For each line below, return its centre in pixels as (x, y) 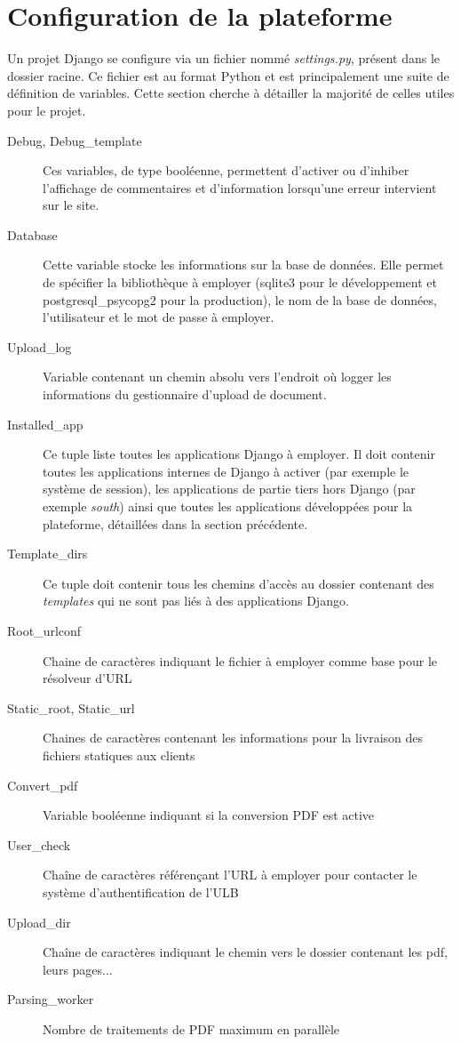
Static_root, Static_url (71, 707)
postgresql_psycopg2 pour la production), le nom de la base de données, (240, 299)
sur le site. (71, 205)
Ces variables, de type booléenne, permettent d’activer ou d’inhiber (226, 170)
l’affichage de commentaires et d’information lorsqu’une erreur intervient (240, 187)
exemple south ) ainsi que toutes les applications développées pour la (228, 506)
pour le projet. (47, 110)
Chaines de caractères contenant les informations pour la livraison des (233, 738)
